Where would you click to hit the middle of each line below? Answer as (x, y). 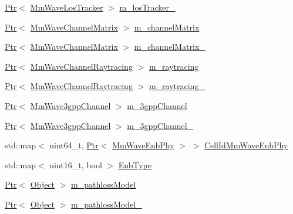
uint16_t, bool (76, 164)
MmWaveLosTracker (67, 7)
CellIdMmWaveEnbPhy (246, 145)
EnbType (135, 164)
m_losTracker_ (147, 7)
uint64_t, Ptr (74, 145)
